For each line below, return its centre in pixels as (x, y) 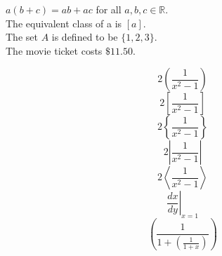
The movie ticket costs (54, 50)
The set (22, 37)
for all (109, 9)
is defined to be (85, 37)
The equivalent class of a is (64, 23)
